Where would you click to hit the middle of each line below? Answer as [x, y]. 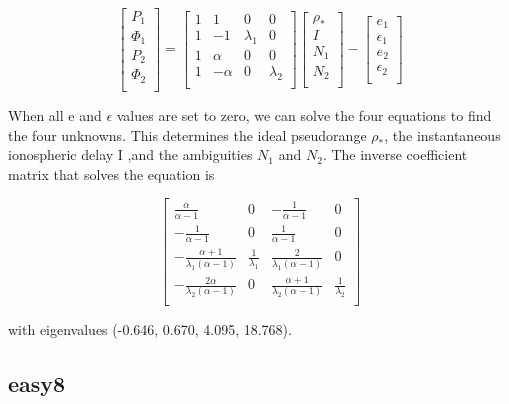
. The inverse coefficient [395, 154]
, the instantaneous [442, 134]
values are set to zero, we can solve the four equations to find [304, 114]
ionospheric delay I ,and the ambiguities [130, 154]
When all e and [55, 114]
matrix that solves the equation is [111, 173]
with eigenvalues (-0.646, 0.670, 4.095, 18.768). [150, 329]
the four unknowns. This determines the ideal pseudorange [187, 134]
